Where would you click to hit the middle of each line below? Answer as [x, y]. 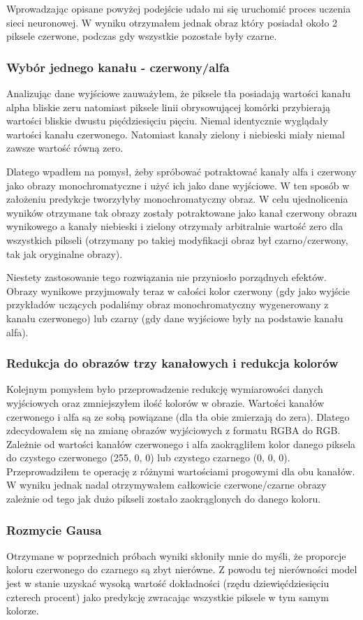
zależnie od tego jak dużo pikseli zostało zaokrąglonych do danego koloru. [164, 499]
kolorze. [23, 611]
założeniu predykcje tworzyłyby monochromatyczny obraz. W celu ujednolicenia [177, 199]
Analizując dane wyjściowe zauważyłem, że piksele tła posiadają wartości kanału [179, 93]
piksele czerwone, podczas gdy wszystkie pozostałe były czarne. [142, 36]
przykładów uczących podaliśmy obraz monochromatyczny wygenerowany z [168, 304]
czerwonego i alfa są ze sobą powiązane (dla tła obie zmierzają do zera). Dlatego [178, 416]
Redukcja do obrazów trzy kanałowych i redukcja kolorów [172, 363]
